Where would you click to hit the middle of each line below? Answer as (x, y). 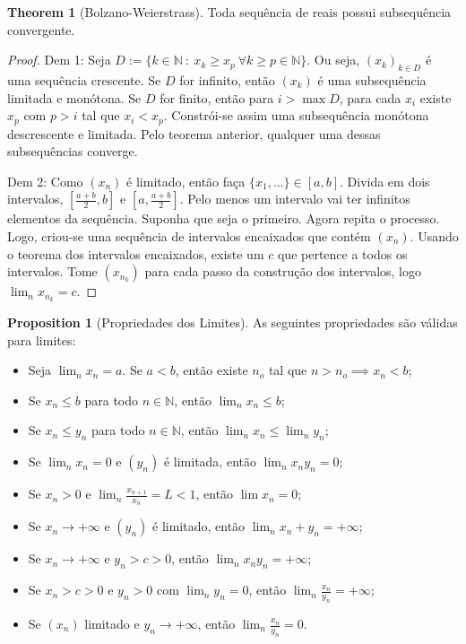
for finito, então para (217, 97)
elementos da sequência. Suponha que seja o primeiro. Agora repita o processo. (224, 218)
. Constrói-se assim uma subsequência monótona (296, 115)
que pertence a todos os (342, 253)
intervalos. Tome (52, 271)
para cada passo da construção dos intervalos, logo (283, 271)
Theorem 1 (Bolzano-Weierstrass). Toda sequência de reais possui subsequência (229, 12)
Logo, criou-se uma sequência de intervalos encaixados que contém (189, 236)
